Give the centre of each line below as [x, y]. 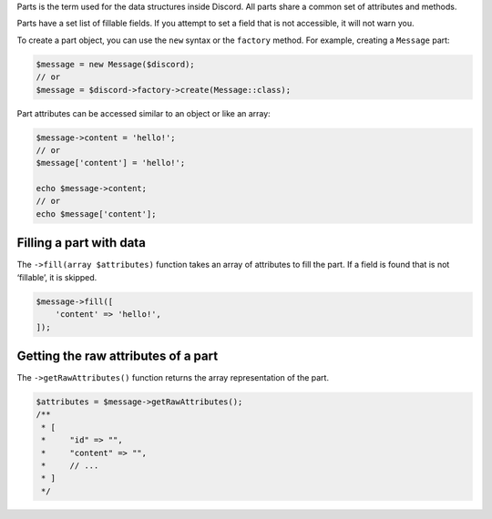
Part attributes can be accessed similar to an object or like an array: [143, 113]
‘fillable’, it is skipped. [57, 277]
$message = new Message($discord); [115, 64]
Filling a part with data [81, 243]
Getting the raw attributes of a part [118, 356]
